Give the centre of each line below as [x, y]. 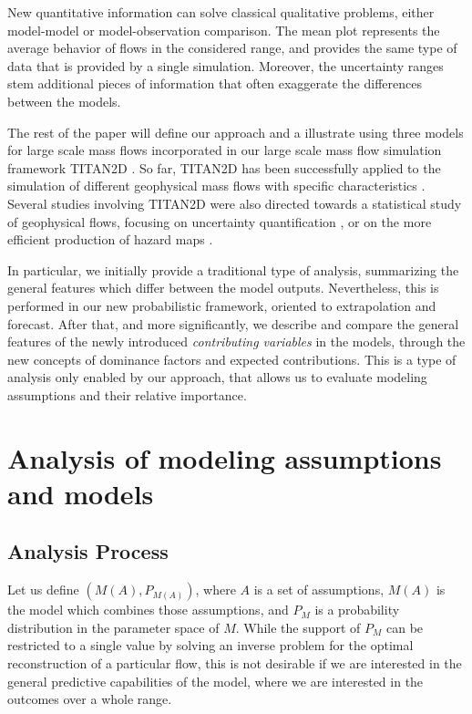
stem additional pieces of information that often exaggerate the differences [215, 83]
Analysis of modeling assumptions [225, 457]
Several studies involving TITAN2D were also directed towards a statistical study [235, 203]
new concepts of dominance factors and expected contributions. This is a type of [232, 359]
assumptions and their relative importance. [127, 394]
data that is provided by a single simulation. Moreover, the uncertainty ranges [226, 65]
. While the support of [298, 627]
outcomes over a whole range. [90, 699]
